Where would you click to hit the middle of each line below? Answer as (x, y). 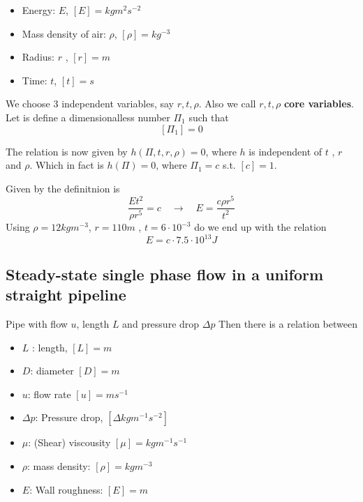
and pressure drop (161, 324)
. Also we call (227, 104)
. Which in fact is (67, 165)
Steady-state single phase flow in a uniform (165, 274)
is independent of (286, 151)
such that (209, 117)
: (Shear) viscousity (69, 442)
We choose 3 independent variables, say (90, 104)
